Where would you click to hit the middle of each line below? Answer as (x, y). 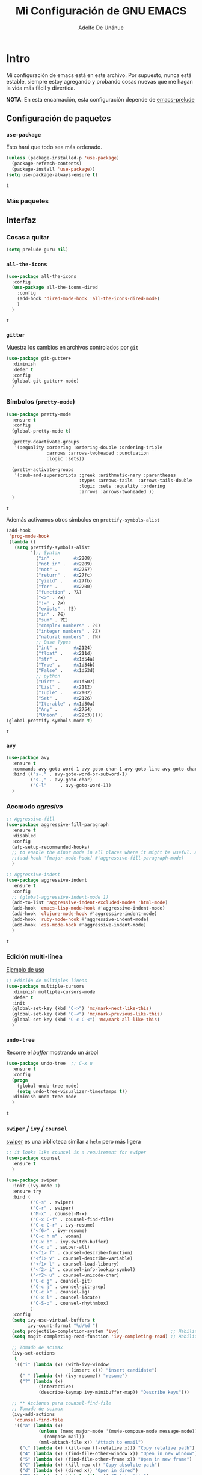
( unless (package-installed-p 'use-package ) (63, 158)
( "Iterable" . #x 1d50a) (66, 704)
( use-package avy (28, 757)
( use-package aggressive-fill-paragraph (58, 825)
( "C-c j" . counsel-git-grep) (68, 1286)
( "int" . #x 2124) (64, 648)
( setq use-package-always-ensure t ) (52, 175)
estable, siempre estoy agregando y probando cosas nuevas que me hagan (100, 81)
